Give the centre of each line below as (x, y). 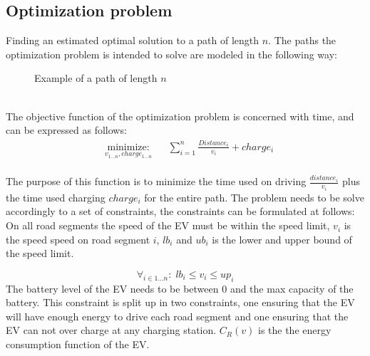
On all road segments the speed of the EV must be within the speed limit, (168, 225)
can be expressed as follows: (66, 130)
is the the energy (294, 330)
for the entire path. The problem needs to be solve (254, 197)
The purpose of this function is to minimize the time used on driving (156, 181)
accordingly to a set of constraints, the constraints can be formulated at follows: (180, 211)
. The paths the (302, 40)
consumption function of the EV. (78, 344)
